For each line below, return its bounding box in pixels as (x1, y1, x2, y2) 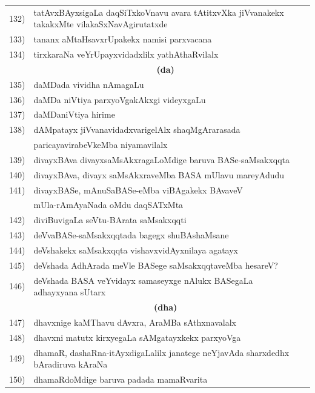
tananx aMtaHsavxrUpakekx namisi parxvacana (33, 33, 212, 45)
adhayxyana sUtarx (33, 286, 106, 298)
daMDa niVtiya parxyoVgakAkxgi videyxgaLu (33, 93, 206, 106)
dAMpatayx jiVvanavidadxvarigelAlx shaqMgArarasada (33, 123, 240, 136)
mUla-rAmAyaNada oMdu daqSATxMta (33, 198, 184, 211)
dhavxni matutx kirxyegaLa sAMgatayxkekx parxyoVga (33, 331, 241, 343)
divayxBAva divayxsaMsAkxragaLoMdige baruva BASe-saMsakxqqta (33, 153, 290, 166)
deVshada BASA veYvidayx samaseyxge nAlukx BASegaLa (33, 274, 253, 286)
